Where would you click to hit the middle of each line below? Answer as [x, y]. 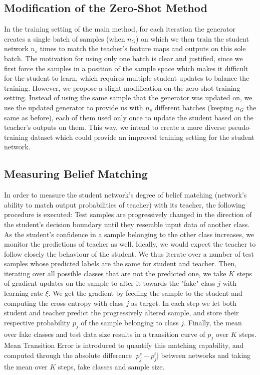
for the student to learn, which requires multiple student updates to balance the [127, 78]
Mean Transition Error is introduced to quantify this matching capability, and [124, 345]
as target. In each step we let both [184, 303]
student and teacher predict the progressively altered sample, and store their [121, 313]
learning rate [24, 293]
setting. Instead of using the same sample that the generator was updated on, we [128, 98]
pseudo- [240, 127]
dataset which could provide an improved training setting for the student [142, 137]
